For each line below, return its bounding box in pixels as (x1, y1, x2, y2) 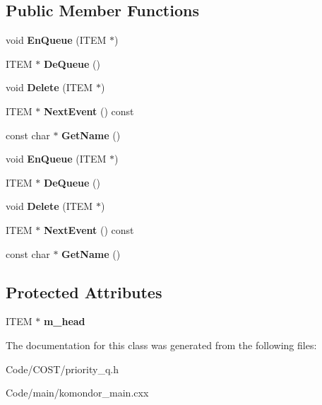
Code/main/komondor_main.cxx (6, 385, 149, 400)
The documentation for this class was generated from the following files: (6, 337, 317, 352)
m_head (43, 314, 85, 329)
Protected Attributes (6, 281, 162, 303)
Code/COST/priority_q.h (6, 361, 119, 376)
